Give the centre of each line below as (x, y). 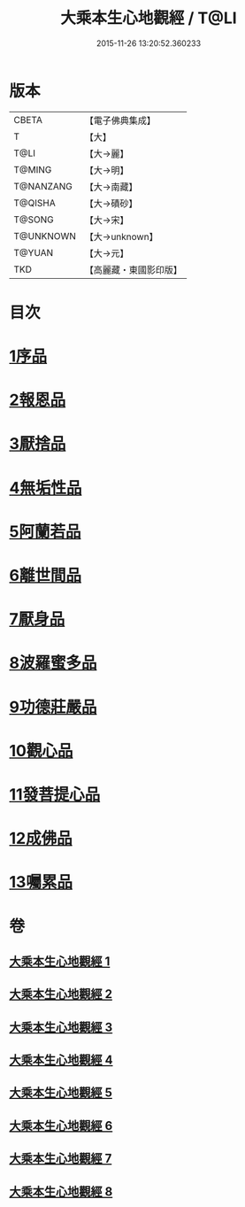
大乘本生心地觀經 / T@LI (149, 18)
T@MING (33, 169)
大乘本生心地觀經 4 (61, 1060)
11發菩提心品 (55, 794)
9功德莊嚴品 (53, 707)
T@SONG (34, 220)
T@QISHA (34, 203)
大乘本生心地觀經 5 (61, 1093)
